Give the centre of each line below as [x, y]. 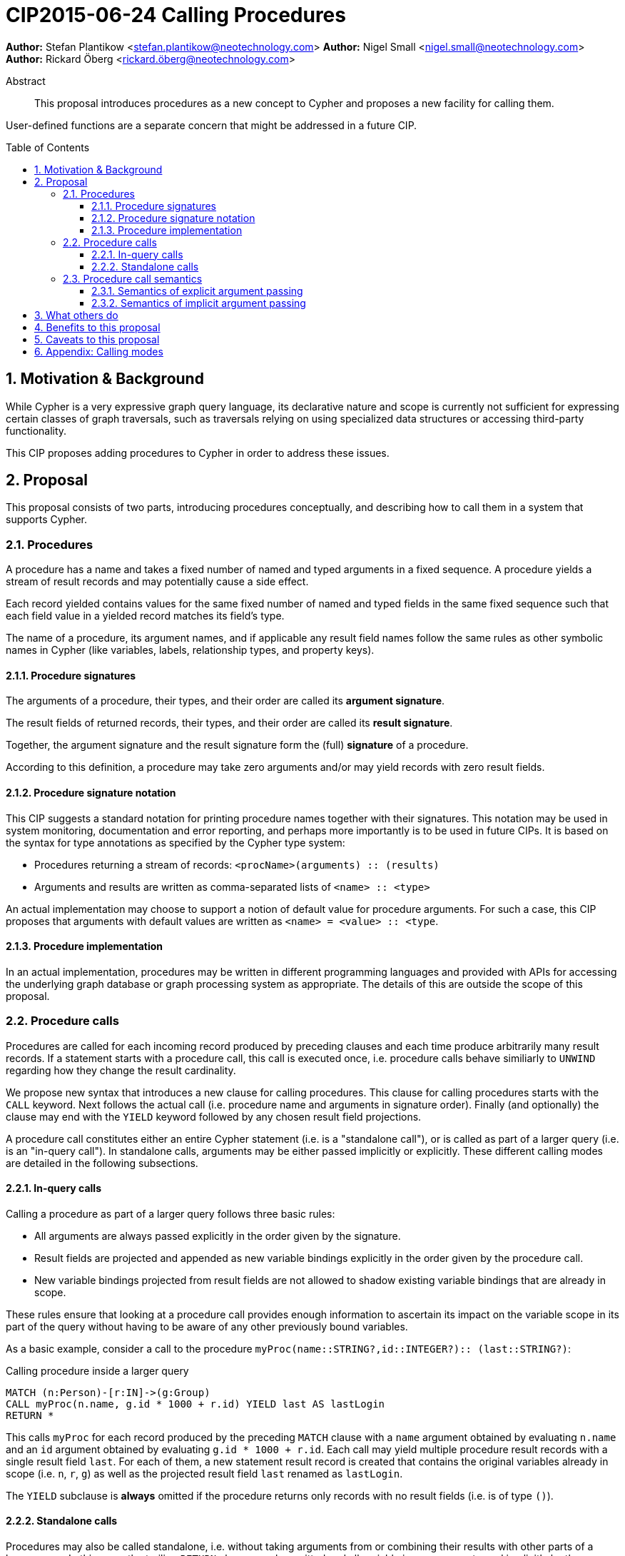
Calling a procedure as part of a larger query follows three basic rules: [171, 1213]
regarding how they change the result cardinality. [121, 1070]
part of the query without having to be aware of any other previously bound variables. [207, 1326]
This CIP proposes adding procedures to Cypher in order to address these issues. [198, 453]
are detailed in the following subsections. [102, 1163]
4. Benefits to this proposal [97, 327]
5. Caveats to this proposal [97, 339]
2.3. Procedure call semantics [133, 278]
